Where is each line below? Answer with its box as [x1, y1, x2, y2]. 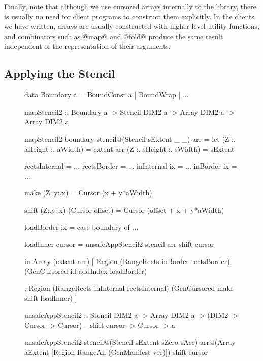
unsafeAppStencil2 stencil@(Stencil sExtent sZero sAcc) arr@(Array [24, 337, 236, 347]
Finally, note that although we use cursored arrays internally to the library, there [4, 1, 257, 11]
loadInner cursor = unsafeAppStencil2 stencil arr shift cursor [24, 239, 214, 249]
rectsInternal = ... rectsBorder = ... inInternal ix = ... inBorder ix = [24, 160, 237, 171]
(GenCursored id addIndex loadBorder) [24, 266, 147, 276]
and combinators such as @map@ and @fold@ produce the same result [4, 30, 223, 41]
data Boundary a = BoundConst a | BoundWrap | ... [24, 89, 189, 100]
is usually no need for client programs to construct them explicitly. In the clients [4, 11, 254, 21]
